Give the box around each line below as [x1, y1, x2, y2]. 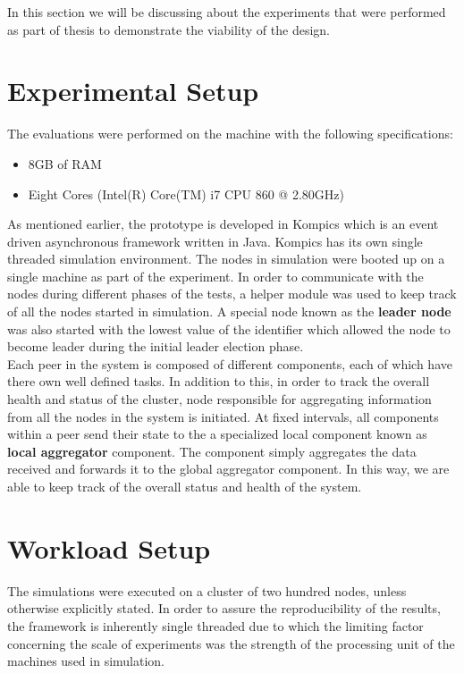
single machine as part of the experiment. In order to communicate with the [7, 266, 424, 285]
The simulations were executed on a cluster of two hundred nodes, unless [7, 581, 407, 600]
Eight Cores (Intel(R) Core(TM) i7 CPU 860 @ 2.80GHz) [28, 184, 344, 203]
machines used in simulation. [7, 652, 165, 670]
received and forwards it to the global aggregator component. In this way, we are [7, 459, 450, 478]
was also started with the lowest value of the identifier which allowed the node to [7, 319, 451, 338]
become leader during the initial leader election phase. [7, 337, 304, 356]
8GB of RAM [28, 154, 102, 172]
